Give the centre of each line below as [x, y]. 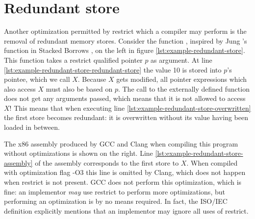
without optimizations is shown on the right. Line [78, 153]
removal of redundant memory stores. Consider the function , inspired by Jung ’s [126, 40]
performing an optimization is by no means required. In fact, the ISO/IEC [116, 201]
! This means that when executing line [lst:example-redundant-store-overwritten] [130, 108]
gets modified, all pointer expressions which [182, 79]
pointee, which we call [37, 79]
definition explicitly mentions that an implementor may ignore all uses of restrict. [126, 210]
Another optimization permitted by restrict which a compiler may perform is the [125, 31]
